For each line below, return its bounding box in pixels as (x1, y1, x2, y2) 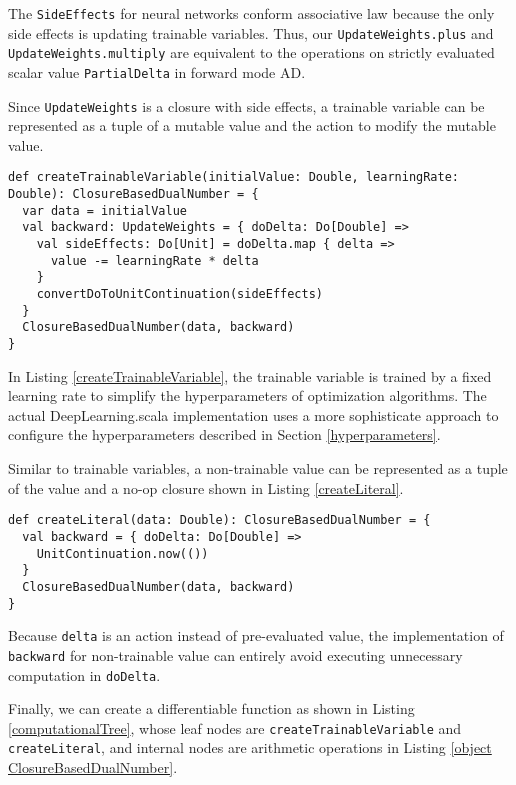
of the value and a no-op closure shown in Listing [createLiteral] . (8, 477, 404, 498)
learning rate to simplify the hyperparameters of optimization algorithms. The (8, 385, 487, 406)
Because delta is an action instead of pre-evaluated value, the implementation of (8, 625, 504, 646)
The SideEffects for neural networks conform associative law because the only (8, 3, 495, 23)
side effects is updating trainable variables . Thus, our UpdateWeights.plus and (8, 22, 494, 43)
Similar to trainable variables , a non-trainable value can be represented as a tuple (8, 458, 508, 479)
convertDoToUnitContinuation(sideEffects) (36, 287, 323, 302)
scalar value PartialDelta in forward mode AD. (8, 61, 306, 82)
